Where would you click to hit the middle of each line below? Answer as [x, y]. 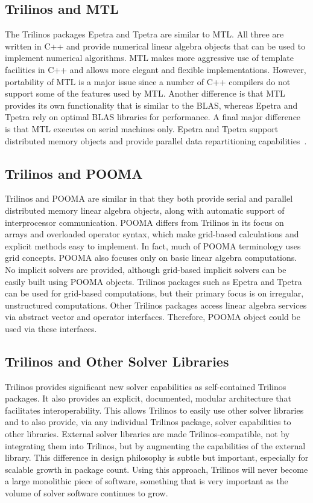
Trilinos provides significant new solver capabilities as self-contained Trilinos [146, 386]
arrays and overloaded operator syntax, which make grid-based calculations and [152, 234]
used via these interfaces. [51, 328]
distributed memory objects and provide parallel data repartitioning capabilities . [156, 140]
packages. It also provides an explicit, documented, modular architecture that [148, 398]
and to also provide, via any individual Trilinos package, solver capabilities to [148, 422]
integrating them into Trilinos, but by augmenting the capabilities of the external [155, 445]
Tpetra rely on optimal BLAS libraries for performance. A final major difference [153, 117]
